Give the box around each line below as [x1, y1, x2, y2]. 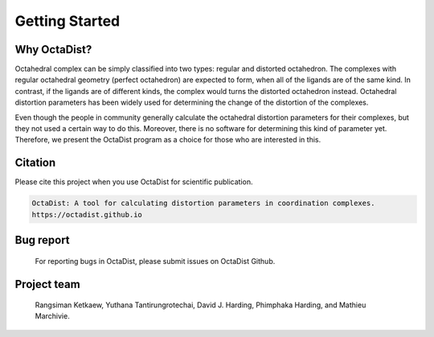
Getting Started [14, 12, 121, 30]
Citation [14, 156, 56, 170]
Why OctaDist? [14, 43, 92, 56]
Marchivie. [35, 311, 70, 321]
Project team [14, 277, 80, 291]
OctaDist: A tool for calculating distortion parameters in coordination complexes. [31, 199, 375, 208]
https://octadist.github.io [31, 210, 142, 219]
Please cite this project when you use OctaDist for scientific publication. [14, 177, 253, 187]
